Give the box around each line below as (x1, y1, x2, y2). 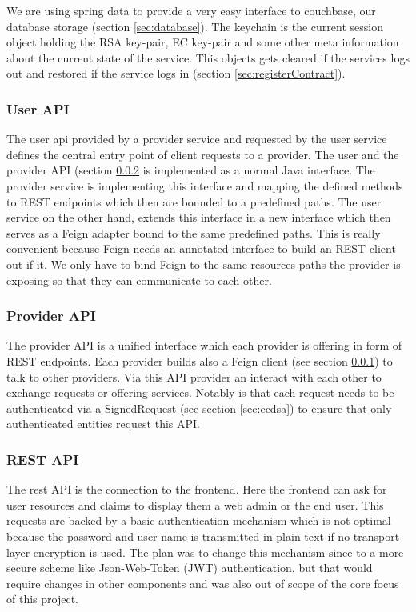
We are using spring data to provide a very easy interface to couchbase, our (6, 2, 376, 18)
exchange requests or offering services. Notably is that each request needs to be (6, 384, 394, 401)
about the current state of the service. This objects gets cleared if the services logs (6, 49, 410, 66)
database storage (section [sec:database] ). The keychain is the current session (6, 18, 383, 34)
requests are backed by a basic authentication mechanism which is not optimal (6, 512, 391, 529)
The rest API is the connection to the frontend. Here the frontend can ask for (6, 481, 387, 498)
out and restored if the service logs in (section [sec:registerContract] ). (6, 65, 346, 82)
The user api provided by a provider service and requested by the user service (6, 130, 387, 147)
